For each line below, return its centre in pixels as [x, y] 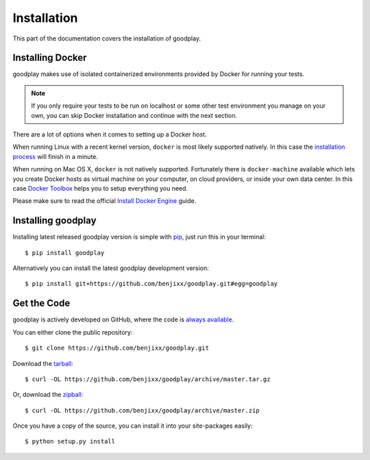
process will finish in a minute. [56, 156]
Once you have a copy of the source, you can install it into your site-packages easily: [133, 426]
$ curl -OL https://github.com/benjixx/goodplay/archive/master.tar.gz [148, 379]
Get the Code [41, 303]
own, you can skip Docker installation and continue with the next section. [134, 115]
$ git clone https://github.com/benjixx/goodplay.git [117, 348]
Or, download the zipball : [48, 395]
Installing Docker [50, 58]
